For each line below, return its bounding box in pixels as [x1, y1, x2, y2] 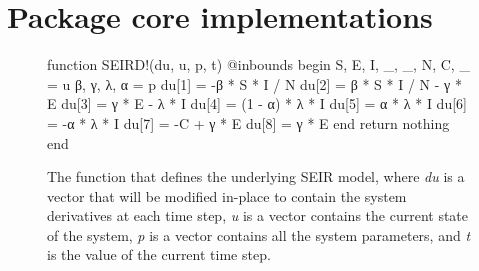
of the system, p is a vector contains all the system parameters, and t [47, 224, 471, 245]
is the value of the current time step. [47, 244, 271, 265]
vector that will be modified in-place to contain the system [47, 185, 407, 206]
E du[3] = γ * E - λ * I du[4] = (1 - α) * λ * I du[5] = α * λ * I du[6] [47, 93, 467, 114]
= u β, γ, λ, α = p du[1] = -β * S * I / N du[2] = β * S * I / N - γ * [47, 73, 462, 94]
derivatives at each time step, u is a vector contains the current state [47, 205, 469, 226]
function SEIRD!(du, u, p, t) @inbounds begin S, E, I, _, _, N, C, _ [47, 54, 470, 75]
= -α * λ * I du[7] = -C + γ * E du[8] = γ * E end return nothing [47, 112, 450, 133]
